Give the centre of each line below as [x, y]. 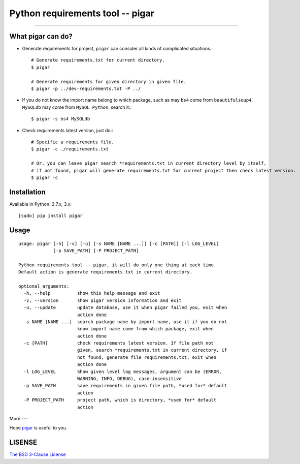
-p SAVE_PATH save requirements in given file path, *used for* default [125, 386]
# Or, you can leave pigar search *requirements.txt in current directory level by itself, [149, 163]
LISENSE [23, 442]
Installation [27, 192]
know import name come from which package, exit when [145, 329]
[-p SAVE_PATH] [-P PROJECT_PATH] [96, 251]
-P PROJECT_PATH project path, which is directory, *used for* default [120, 400]
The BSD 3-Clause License [38, 454]
